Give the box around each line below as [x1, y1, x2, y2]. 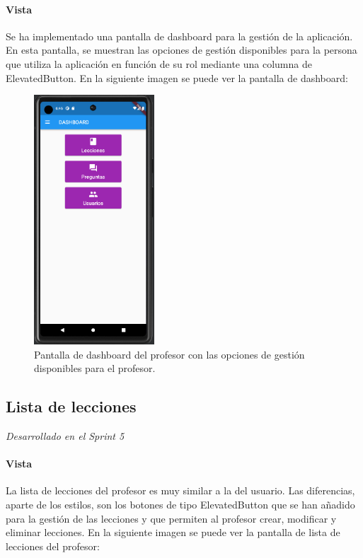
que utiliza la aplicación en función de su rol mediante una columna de [6, 56, 312, 71]
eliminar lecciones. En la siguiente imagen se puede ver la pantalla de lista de [6, 525, 340, 540]
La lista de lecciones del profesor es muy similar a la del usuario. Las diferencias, [6, 483, 355, 498]
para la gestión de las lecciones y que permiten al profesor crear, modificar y [6, 511, 337, 525]
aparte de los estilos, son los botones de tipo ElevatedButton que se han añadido [6, 497, 355, 512]
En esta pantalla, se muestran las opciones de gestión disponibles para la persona [6, 42, 357, 57]
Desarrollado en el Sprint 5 [6, 429, 125, 443]
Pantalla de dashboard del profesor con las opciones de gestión [34, 347, 305, 361]
